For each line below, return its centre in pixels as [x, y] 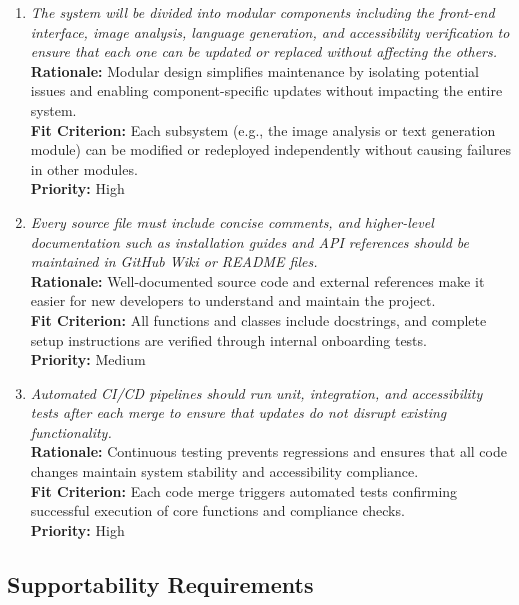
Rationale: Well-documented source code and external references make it [257, 280]
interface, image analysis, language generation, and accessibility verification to [270, 31]
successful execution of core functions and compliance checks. [217, 510]
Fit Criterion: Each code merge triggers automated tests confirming [244, 490]
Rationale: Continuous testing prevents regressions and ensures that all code [268, 451]
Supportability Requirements [160, 583]
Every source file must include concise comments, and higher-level [232, 221]
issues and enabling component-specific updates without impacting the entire [266, 90]
